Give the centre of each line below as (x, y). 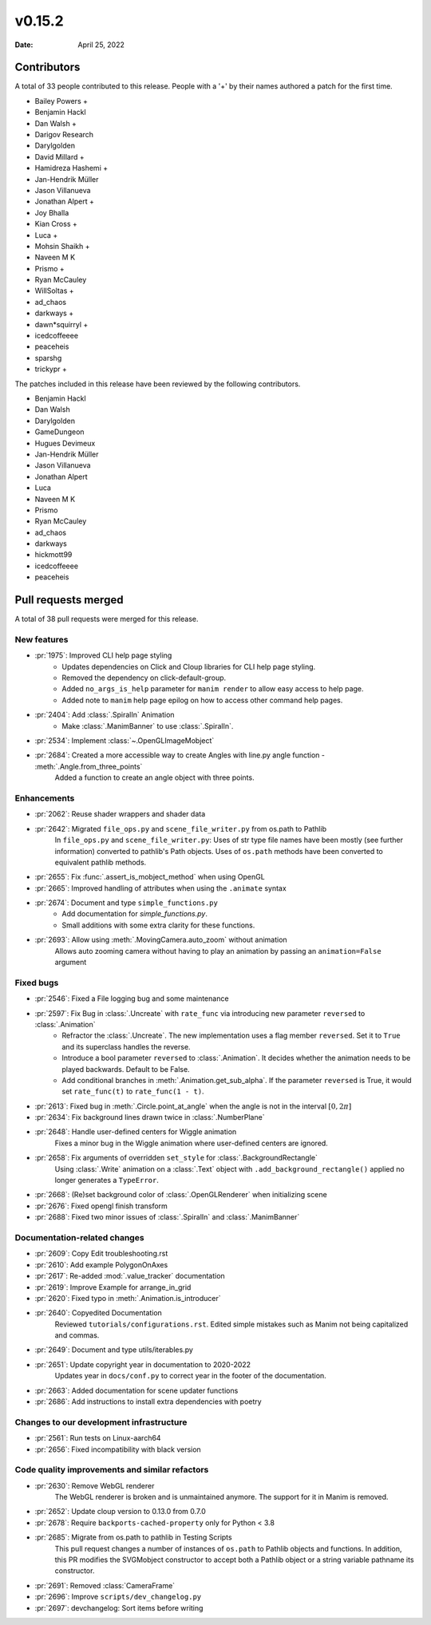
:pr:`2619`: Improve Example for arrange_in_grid (113, 1287)
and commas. (77, 1335)
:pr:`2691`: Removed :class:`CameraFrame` (105, 1585)
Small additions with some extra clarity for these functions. (158, 925)
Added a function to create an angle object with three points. (154, 777)
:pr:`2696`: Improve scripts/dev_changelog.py (118, 1597)
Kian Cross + (56, 224)
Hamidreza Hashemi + (71, 168)
